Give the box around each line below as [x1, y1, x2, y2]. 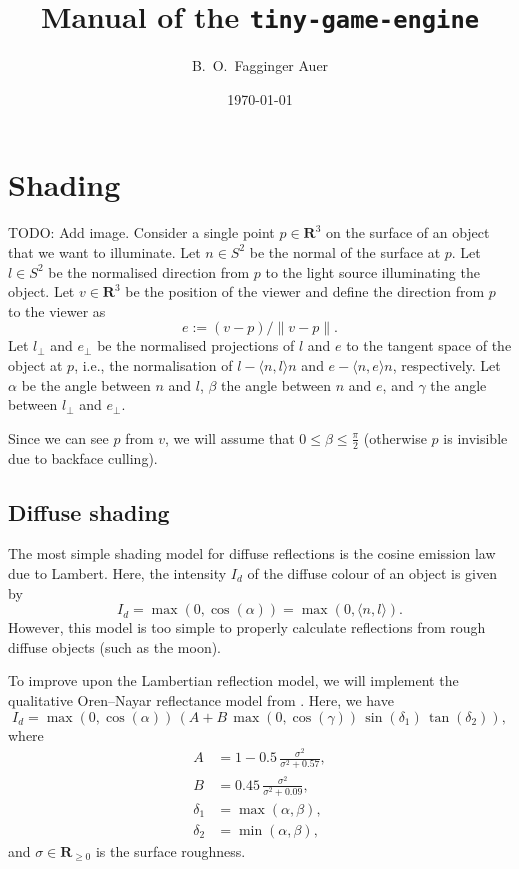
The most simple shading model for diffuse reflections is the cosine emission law [8, 543, 496, 564]
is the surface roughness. [95, 840, 246, 861]
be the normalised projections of [97, 335, 295, 356]
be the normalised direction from [48, 261, 250, 282]
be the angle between [21, 374, 151, 395]
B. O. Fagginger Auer [191, 55, 329, 76]
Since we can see [8, 427, 109, 448]
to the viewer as [8, 300, 106, 321]
